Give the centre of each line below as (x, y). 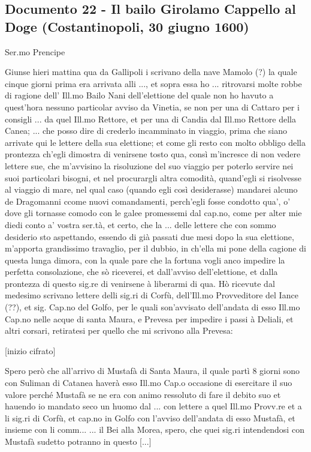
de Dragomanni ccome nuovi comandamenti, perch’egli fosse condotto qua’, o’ (148, 201)
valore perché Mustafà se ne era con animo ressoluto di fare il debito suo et (143, 394)
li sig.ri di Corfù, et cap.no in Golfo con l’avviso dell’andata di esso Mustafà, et (150, 417)
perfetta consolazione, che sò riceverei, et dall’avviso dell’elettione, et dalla (141, 272)
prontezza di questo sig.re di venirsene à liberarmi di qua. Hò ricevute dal (140, 283)
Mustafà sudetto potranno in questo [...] (78, 441)
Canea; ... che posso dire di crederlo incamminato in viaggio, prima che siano (146, 131)
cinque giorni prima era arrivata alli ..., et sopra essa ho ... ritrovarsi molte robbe (153, 83)
